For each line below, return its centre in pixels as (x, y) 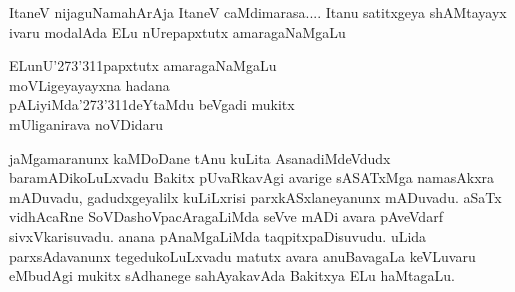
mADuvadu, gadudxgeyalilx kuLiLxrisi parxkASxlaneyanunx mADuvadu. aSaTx (255, 196)
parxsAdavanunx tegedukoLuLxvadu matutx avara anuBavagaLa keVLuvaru (242, 255)
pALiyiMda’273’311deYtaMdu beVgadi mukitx (152, 104)
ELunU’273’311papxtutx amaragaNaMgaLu (143, 65)
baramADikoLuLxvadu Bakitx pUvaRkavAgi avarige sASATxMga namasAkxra (252, 177)
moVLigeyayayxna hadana (89, 84)
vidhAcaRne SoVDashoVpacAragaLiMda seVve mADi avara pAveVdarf (226, 216)
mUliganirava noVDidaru (86, 123)
